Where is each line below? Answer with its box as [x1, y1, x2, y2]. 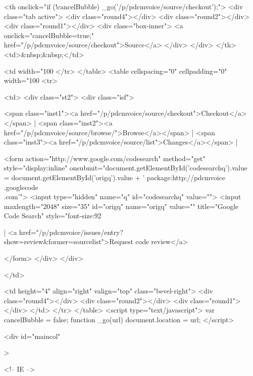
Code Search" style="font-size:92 [4, 210, 101, 221]
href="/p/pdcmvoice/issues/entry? [19, 227, 123, 237]
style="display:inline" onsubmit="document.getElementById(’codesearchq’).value [4, 163, 248, 173]
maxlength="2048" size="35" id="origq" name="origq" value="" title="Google [4, 201, 239, 211]
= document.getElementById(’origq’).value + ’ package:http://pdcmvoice [4, 172, 225, 182]
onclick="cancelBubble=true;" [4, 30, 94, 40]
